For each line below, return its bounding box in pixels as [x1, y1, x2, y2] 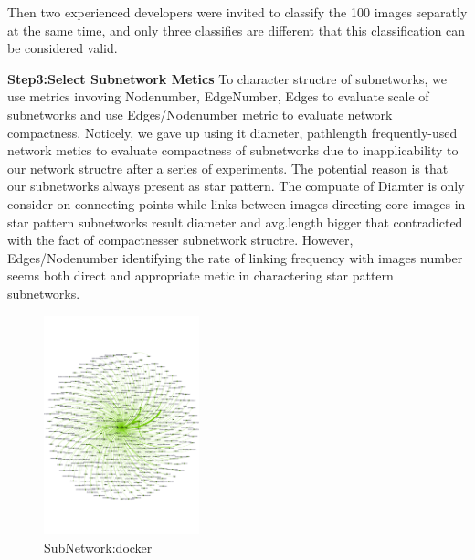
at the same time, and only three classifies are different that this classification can [7, 20, 466, 39]
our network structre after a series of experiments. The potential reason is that [7, 158, 449, 177]
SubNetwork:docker [44, 538, 153, 557]
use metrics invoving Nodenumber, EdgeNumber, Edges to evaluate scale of [7, 87, 429, 106]
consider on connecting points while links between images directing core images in [7, 194, 466, 213]
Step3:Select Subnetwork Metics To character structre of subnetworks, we [7, 69, 447, 88]
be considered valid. [7, 38, 118, 58]
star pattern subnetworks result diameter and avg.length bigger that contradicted [7, 212, 463, 231]
